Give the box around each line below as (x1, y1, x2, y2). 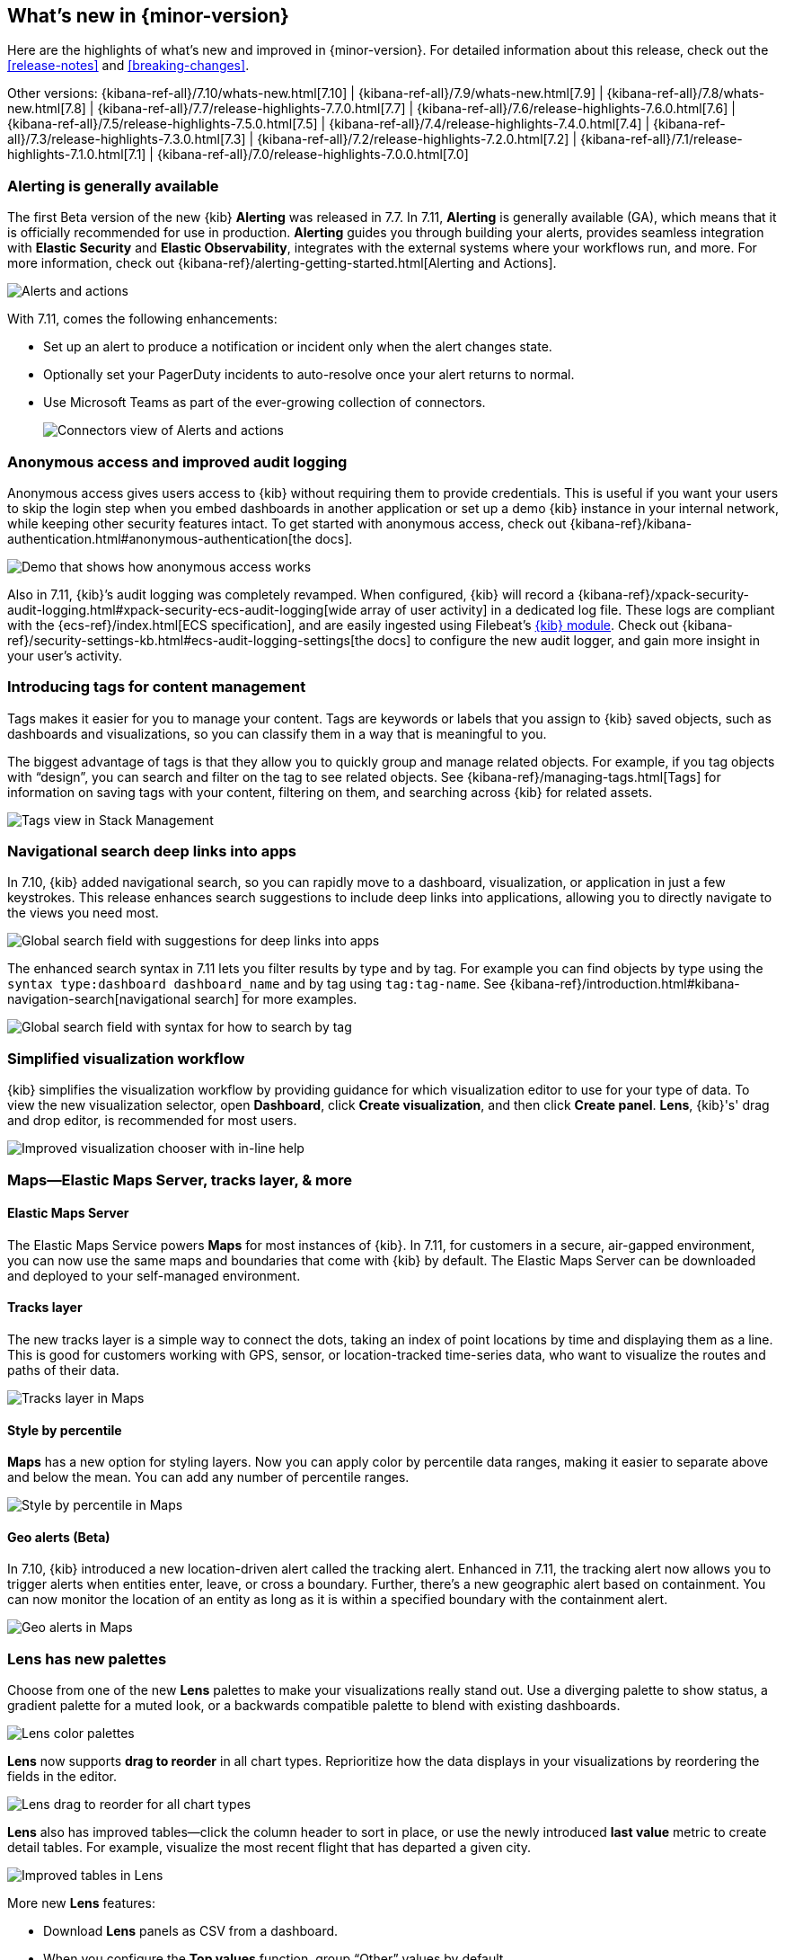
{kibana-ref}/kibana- (569, 515, 692, 531)
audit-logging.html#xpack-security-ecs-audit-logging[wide (7, 601, 357, 617)
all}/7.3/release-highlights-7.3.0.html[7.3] (7, 131, 246, 147)
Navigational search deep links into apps (7, 842, 296, 861)
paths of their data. (7, 1361, 119, 1378)
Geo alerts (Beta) (7, 1529, 110, 1545)
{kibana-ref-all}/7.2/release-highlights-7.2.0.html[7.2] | (257, 131, 578, 147)
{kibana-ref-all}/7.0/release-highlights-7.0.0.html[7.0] (156, 146, 469, 163)
